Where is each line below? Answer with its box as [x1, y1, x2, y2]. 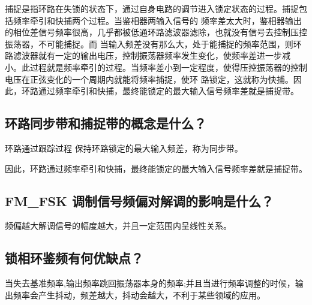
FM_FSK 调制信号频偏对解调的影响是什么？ [5, 191, 274, 210]
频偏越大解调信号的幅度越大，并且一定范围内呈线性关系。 [5, 219, 232, 232]
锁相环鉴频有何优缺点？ [5, 249, 143, 267]
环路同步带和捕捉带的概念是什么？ [5, 114, 206, 132]
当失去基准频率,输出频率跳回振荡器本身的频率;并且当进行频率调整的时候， [5, 277, 295, 289]
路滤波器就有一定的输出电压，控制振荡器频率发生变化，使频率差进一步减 [5, 49, 290, 62]
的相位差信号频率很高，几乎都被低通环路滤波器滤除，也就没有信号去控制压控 [5, 26, 307, 38]
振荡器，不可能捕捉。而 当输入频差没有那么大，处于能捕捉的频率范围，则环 [5, 37, 302, 50]
